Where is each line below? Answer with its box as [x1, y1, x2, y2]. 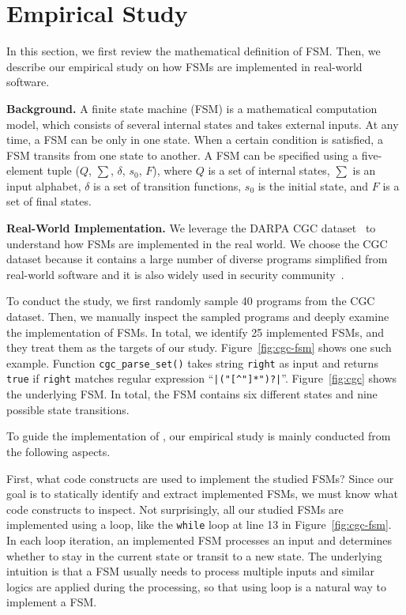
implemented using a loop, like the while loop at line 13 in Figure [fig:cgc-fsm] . [6, 516, 392, 533]
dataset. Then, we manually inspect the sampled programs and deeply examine [6, 308, 389, 325]
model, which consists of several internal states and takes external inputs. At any [6, 115, 399, 132]
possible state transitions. [6, 401, 130, 417]
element [6, 162, 44, 179]
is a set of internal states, [208, 162, 330, 179]
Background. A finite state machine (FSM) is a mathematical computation [6, 100, 378, 116]
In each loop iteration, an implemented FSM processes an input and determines [6, 531, 392, 548]
